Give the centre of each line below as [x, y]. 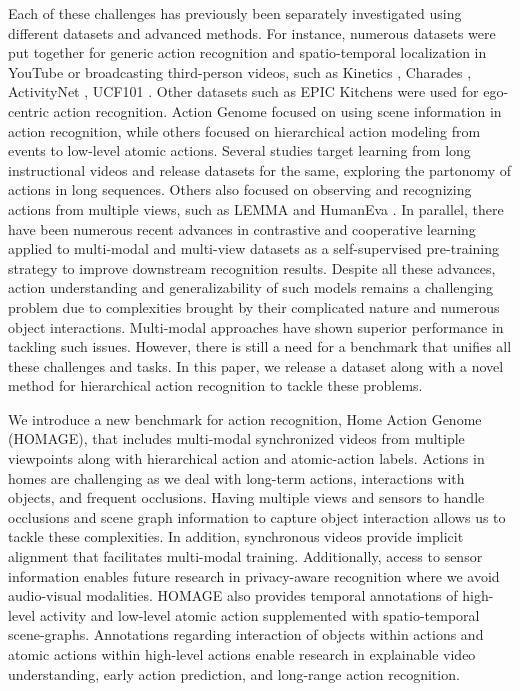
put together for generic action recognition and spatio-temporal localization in [247, 52]
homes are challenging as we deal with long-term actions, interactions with [236, 477]
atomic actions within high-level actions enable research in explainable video [242, 654]
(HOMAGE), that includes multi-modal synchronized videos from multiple [236, 438]
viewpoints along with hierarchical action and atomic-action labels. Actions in [246, 458]
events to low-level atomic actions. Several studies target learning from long [239, 150]
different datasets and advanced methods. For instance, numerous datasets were [252, 32]
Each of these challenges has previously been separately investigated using [235, 13]
